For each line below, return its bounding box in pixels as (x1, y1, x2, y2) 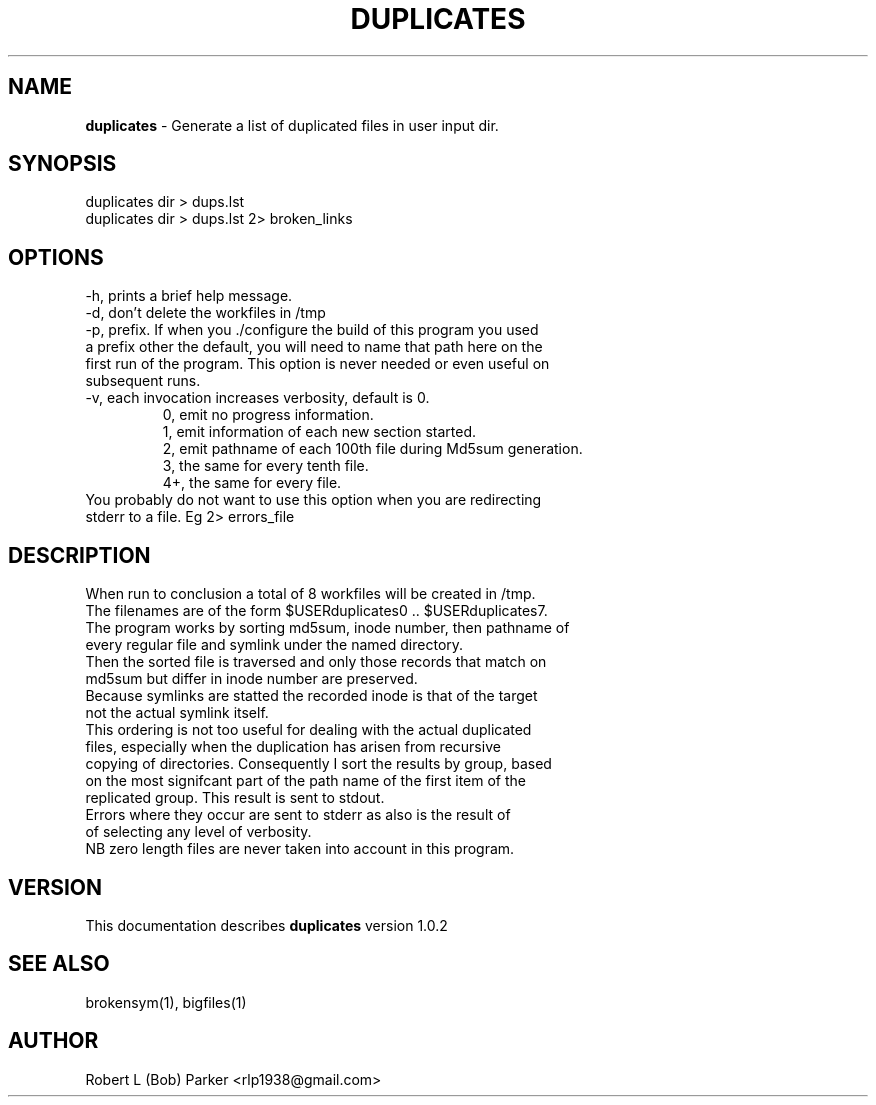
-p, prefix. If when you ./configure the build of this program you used (85, 321, 539, 339)
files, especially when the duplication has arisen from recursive (85, 738, 501, 756)
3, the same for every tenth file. (162, 457, 369, 475)
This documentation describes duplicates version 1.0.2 (85, 916, 448, 934)
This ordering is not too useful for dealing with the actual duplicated (85, 721, 532, 739)
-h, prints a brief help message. (85, 287, 293, 305)
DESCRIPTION (8, 542, 151, 568)
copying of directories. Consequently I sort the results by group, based (85, 755, 552, 773)
